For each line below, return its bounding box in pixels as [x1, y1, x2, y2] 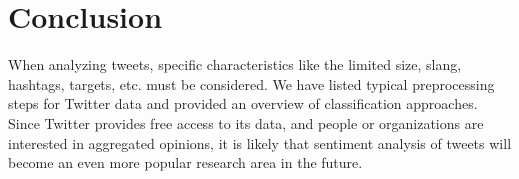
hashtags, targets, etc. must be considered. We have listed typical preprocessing [8, 73, 495, 94]
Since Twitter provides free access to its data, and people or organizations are [8, 112, 484, 133]
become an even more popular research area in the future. [8, 152, 363, 173]
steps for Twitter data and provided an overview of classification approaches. [8, 93, 478, 114]
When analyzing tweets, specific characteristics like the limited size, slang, [8, 54, 462, 75]
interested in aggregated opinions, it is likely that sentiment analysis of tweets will [8, 132, 512, 153]
